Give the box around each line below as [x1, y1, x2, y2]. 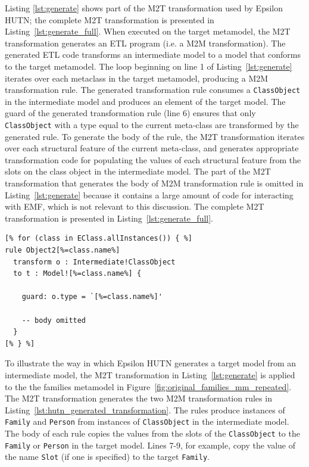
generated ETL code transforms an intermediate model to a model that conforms [5, 48, 301, 61]
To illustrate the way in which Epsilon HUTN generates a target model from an [5, 357, 296, 369]
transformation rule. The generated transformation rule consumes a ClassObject [5, 83, 301, 96]
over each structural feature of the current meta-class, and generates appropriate [5, 142, 299, 154]
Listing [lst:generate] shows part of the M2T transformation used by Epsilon [5, 2, 283, 14]
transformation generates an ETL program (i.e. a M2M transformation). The [5, 36, 286, 49]
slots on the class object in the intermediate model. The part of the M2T [5, 165, 271, 178]
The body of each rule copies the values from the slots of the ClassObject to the [5, 426, 300, 439]
